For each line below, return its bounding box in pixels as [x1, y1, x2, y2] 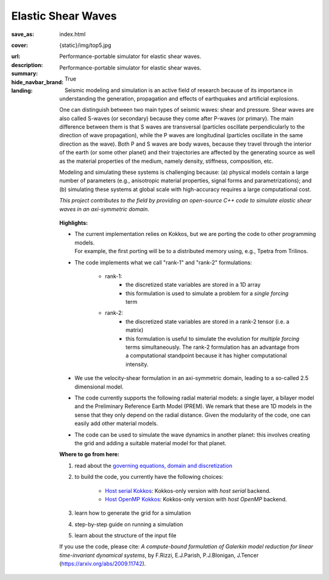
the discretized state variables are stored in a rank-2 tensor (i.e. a [126, 318, 289, 325]
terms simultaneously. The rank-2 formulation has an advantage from [126, 343, 300, 351]
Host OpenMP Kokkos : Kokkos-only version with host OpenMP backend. [105, 495, 288, 503]
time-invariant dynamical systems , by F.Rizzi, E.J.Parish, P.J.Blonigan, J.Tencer [59, 551, 259, 559]
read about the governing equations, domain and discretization [74, 462, 233, 469]
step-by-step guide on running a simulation [74, 520, 183, 528]
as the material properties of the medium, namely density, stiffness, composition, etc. [59, 157, 274, 165]
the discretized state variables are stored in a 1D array [126, 281, 261, 288]
